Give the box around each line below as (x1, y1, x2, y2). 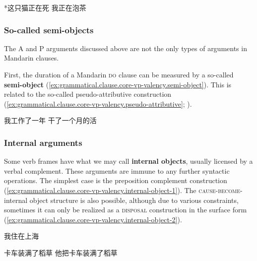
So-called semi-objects (4, 23, 94, 36)
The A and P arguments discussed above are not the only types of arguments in (4, 43, 247, 53)
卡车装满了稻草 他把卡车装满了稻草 (4, 247, 118, 258)
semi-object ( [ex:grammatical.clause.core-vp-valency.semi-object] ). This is (4, 79, 232, 89)
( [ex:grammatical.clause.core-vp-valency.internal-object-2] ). (4, 214, 182, 224)
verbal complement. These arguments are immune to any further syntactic (4, 165, 230, 176)
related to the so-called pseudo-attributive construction (4, 89, 172, 99)
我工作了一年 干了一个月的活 (4, 115, 97, 126)
